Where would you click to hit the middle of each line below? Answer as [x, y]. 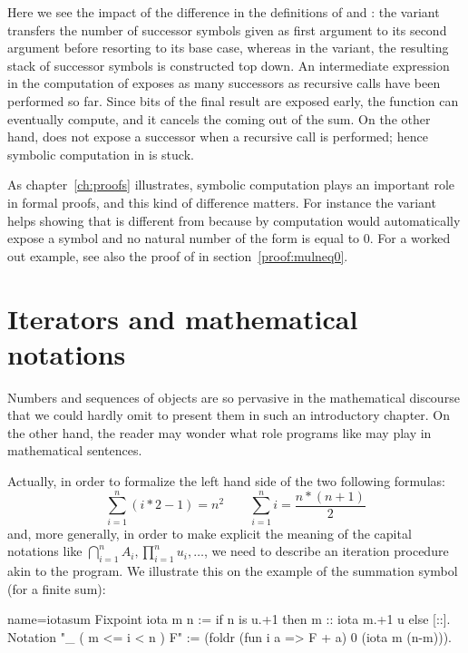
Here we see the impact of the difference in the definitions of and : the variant [224, 12]
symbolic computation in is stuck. [101, 154]
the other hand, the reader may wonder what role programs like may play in [219, 432]
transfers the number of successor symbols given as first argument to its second [227, 29]
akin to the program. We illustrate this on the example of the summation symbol [233, 571]
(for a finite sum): [57, 588]
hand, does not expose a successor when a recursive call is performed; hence [218, 136]
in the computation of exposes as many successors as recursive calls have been [224, 83]
